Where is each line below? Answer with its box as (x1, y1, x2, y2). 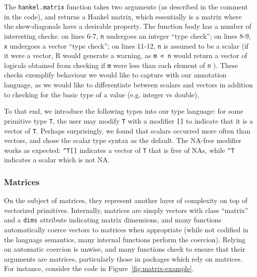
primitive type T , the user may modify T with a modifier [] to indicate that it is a (4, 115, 254, 126)
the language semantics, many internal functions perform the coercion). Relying (4, 234, 246, 244)
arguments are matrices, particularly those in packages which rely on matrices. (4, 253, 243, 264)
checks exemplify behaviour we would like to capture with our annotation (4, 69, 227, 80)
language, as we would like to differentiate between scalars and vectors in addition (4, 79, 253, 90)
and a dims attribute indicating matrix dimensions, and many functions (4, 214, 221, 225)
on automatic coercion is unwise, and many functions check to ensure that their (4, 244, 246, 254)
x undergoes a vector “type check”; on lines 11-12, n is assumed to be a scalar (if (4, 40, 249, 51)
